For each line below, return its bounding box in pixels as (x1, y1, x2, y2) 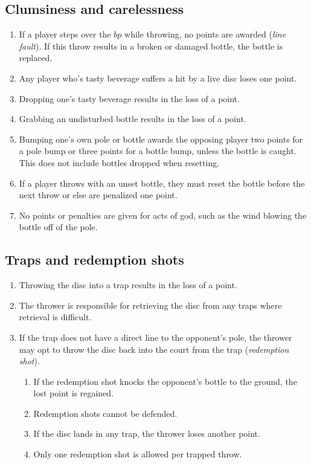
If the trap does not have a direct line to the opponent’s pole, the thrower (19, 330, 292, 343)
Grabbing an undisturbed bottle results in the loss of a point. (19, 112, 246, 125)
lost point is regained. (33, 387, 114, 399)
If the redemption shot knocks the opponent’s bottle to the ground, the (33, 375, 297, 387)
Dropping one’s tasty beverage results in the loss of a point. (19, 92, 240, 105)
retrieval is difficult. (19, 311, 92, 323)
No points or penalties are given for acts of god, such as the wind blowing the (19, 208, 307, 221)
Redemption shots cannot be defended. (33, 407, 178, 419)
